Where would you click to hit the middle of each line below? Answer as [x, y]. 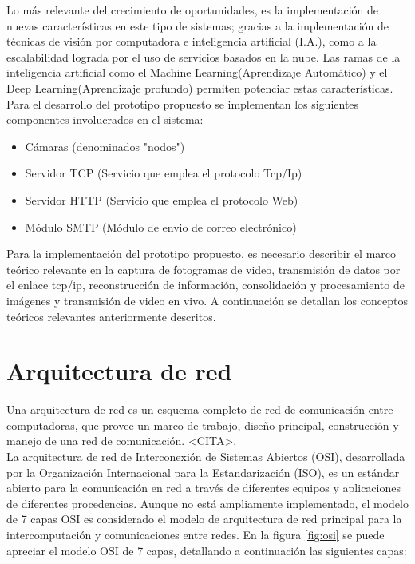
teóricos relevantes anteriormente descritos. [111, 316]
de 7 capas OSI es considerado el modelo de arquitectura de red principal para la [204, 519]
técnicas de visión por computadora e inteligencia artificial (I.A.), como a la [192, 41]
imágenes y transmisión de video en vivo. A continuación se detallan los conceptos [207, 300]
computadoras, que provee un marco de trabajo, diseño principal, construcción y [203, 425]
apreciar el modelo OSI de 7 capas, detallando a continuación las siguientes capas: [207, 550]
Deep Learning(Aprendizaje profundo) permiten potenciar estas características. [200, 87]
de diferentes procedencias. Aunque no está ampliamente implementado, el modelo [207, 503]
